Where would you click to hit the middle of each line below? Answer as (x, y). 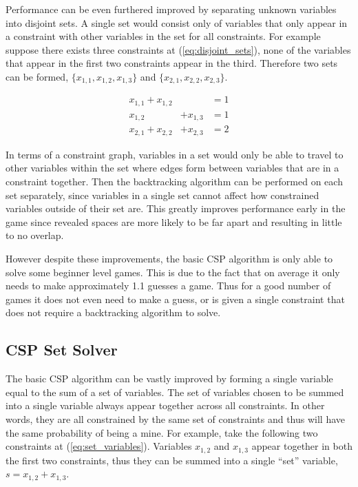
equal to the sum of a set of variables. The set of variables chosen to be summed (175, 392)
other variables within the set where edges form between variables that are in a (172, 168)
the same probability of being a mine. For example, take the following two (162, 432)
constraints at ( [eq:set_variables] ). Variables (99, 446)
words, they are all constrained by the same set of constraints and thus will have (175, 418)
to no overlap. (35, 235)
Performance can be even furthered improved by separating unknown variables (171, 9)
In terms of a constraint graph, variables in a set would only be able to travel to (175, 154)
